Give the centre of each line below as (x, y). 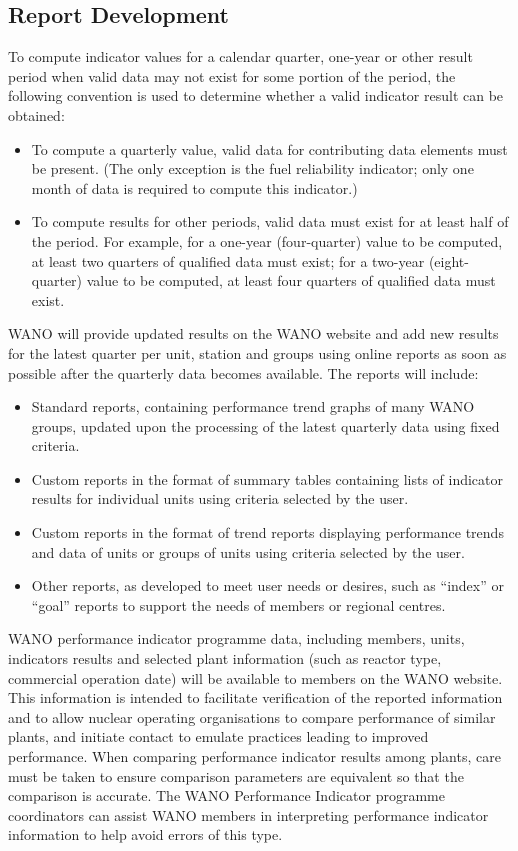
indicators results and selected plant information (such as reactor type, (225, 658)
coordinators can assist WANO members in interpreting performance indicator (248, 814)
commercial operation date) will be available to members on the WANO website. (255, 677)
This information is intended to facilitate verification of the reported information (255, 697)
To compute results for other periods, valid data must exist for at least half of (270, 221)
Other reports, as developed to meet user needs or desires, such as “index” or (267, 585)
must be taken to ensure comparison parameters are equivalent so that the (236, 775)
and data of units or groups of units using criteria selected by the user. (248, 551)
